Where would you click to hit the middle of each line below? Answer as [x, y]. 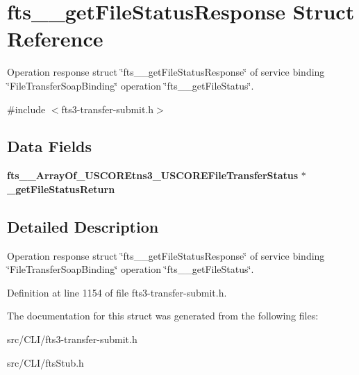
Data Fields [50, 146]
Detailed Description [83, 226]
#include [26, 109]
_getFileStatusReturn [61, 189]
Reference [55, 39]
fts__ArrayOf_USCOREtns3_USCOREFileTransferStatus [153, 175]
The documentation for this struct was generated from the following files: [163, 316]
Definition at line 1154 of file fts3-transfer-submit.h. [117, 292]
